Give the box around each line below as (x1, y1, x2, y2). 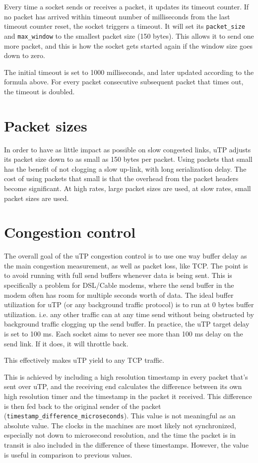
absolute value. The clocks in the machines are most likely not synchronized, (4, 420, 236, 430)
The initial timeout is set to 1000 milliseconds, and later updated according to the (4, 66, 254, 77)
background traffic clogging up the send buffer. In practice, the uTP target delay (4, 319, 250, 329)
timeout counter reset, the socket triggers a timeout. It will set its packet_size (4, 21, 245, 31)
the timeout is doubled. (4, 86, 75, 96)
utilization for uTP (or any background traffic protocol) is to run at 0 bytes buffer (4, 299, 254, 310)
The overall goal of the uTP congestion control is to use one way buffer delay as (4, 251, 247, 261)
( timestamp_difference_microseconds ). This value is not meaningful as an (4, 410, 236, 421)
